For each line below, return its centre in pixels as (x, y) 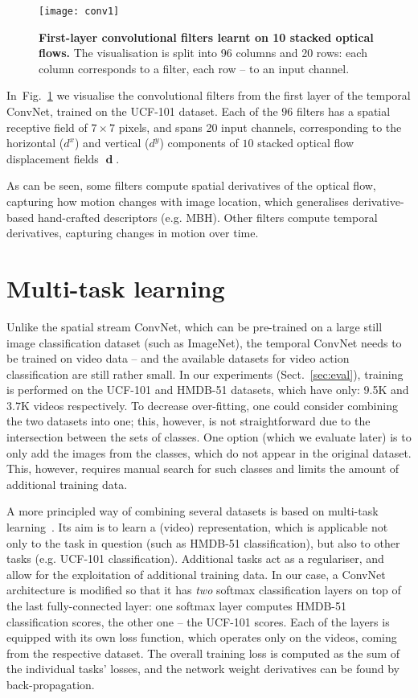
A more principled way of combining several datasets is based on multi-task (193, 511)
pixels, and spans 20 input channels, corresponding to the (260, 127)
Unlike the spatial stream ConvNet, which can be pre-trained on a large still (195, 326)
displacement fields (53, 158)
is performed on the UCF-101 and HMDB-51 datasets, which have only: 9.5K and (208, 390)
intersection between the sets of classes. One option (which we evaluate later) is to (209, 437)
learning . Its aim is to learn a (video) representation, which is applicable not (197, 527)
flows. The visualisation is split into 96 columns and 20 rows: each (203, 53)
